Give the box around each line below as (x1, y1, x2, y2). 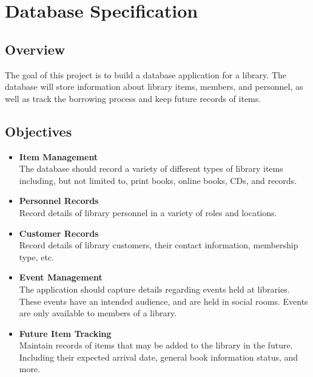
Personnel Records (19, 194, 99, 207)
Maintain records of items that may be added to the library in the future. (19, 339, 293, 352)
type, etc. (19, 250, 54, 263)
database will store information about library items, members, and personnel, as (5, 80, 303, 93)
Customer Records (19, 226, 99, 239)
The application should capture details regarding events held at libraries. (19, 282, 290, 295)
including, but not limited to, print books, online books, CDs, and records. (19, 174, 297, 186)
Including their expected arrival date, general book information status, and (19, 350, 298, 363)
